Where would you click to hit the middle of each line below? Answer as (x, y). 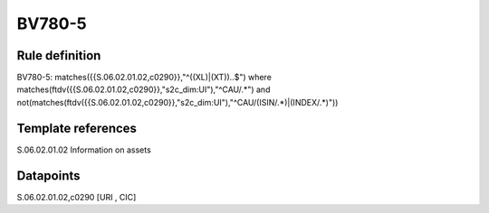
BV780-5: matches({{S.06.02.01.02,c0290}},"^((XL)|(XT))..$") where (144, 78)
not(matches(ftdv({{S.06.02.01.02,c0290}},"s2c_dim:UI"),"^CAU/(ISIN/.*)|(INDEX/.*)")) (177, 102)
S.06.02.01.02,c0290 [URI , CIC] (77, 197)
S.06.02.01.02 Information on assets (84, 150)
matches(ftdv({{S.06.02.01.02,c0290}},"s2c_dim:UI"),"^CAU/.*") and (144, 89)
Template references (77, 128)
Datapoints (48, 176)
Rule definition (59, 56)
